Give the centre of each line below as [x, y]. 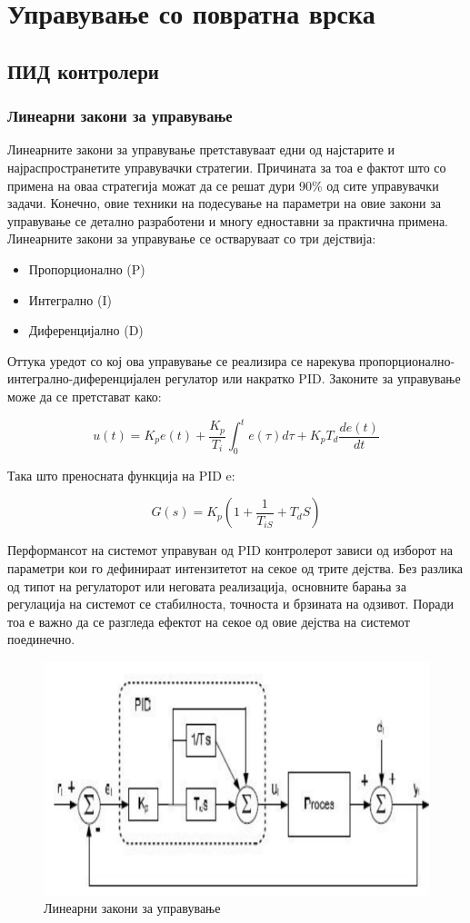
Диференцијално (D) [86, 330]
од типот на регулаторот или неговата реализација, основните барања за [207, 586]
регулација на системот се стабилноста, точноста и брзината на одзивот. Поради [231, 604]
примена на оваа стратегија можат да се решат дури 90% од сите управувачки [223, 185]
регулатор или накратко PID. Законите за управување [313, 378]
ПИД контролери [83, 70]
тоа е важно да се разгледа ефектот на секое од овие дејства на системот [209, 621]
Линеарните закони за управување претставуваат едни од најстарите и [201, 149]
